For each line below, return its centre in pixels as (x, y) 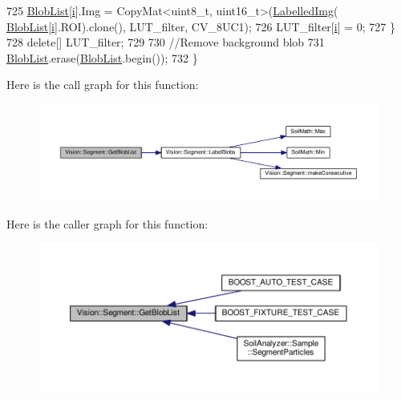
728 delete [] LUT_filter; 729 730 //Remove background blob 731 (166, 42)
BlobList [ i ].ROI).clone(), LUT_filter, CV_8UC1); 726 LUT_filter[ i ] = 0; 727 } (201, 26)
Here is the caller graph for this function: (107, 223)
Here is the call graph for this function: (103, 85)
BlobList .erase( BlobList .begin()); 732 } (102, 57)
